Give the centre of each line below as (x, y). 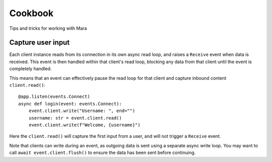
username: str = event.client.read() (75, 118)
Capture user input (40, 43)
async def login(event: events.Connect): (70, 104)
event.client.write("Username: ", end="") (82, 111)
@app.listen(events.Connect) (54, 97)
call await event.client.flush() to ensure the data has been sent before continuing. (103, 153)
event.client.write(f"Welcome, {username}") (84, 125)
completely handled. (30, 69)
